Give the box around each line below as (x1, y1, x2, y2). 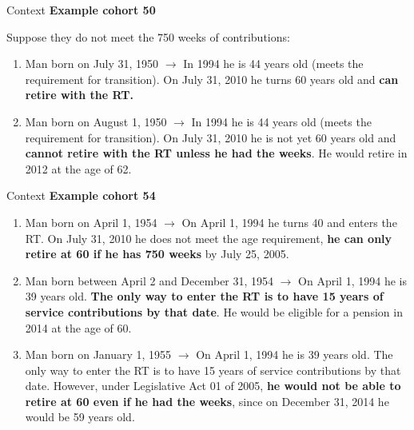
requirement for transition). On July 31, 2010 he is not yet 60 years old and (25, 129, 396, 145)
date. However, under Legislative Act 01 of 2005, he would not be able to (25, 377, 401, 394)
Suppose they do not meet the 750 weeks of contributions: (6, 28, 290, 45)
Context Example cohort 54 (6, 187, 156, 204)
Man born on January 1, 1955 (25, 346, 172, 363)
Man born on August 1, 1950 (25, 113, 167, 129)
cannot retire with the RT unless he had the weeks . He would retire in (25, 145, 408, 161)
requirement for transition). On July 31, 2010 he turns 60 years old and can (25, 70, 399, 87)
